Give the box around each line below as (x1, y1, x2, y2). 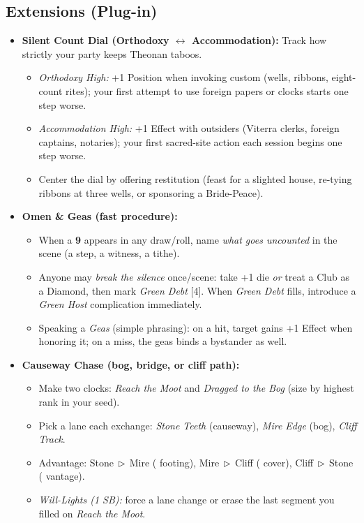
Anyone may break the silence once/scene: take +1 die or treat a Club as (38, 269, 349, 283)
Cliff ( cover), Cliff (234, 455, 314, 469)
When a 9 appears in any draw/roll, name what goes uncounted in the (38, 232, 338, 246)
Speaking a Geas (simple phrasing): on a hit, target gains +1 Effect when (38, 320, 353, 334)
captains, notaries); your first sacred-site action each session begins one (38, 134, 342, 149)
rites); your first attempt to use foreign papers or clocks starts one (66, 83, 349, 98)
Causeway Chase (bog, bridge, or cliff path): (22, 357, 240, 371)
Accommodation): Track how (192, 33, 327, 47)
